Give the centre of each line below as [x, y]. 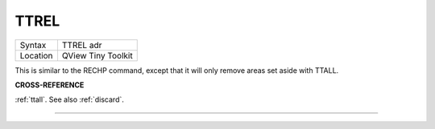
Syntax [33, 45]
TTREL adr [82, 45]
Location [36, 55]
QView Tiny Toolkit [97, 55]
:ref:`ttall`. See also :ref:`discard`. [70, 99]
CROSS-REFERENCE [50, 85]
